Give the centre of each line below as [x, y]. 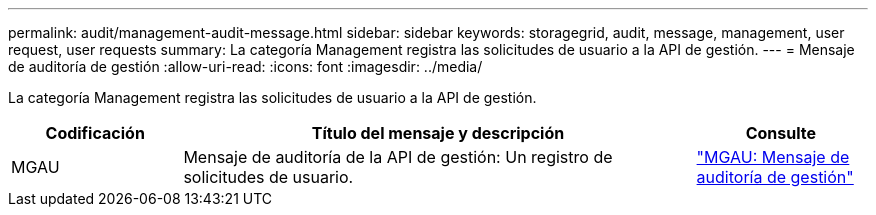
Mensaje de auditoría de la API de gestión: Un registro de [398, 157]
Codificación [95, 133]
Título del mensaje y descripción [438, 133]
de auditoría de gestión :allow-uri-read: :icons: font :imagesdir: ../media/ [245, 66]
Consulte [780, 133]
